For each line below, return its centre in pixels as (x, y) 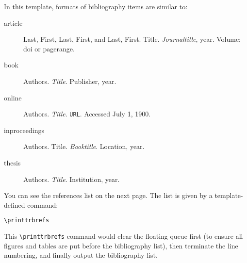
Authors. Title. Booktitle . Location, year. (84, 146)
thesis (12, 163)
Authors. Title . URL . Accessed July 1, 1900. (87, 114)
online (13, 97)
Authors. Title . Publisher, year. (70, 81)
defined (15, 205)
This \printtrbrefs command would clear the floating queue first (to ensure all (123, 236)
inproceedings (24, 130)
